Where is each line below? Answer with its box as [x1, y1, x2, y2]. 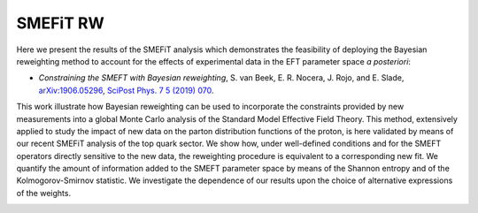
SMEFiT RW [16, 13, 105, 33]
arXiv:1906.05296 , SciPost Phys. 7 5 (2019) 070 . [38, 85, 214, 95]
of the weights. [16, 187, 71, 198]
